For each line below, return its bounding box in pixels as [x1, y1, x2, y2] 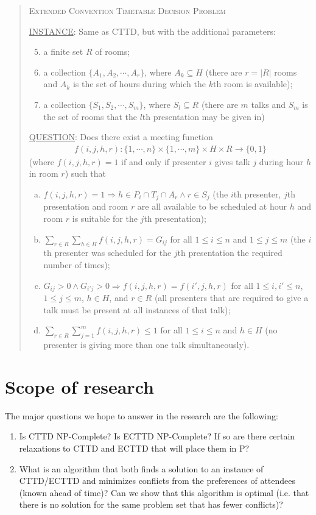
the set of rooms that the [43, 110, 137, 123]
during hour [259, 155, 304, 168]
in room [29, 167, 58, 180]
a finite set [43, 45, 83, 58]
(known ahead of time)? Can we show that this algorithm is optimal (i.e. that [19, 486, 309, 499]
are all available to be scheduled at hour [137, 200, 287, 213]
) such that [65, 167, 107, 180]
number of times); [43, 258, 110, 271]
